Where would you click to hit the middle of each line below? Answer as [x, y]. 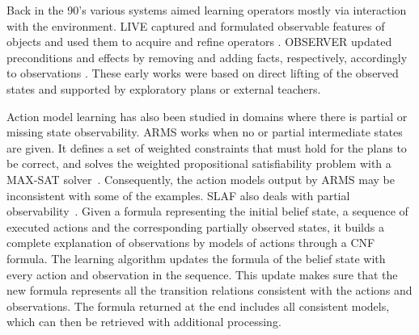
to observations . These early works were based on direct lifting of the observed [203, 73]
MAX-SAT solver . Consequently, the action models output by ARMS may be [201, 179]
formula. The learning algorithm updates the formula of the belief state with [196, 258]
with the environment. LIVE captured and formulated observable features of [196, 25]
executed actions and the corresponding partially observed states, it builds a [195, 226]
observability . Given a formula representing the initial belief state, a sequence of [207, 211]
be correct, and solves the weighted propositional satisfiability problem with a [199, 163]
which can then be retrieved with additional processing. [144, 322]
